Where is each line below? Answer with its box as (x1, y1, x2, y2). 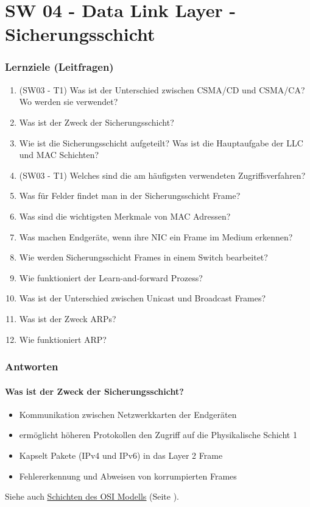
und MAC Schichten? (19, 148, 99, 161)
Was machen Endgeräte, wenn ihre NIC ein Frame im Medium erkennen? (19, 230, 293, 243)
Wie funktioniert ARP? (19, 333, 107, 345)
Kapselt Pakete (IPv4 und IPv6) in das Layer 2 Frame (19, 448, 223, 461)
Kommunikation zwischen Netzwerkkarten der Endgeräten (19, 408, 237, 420)
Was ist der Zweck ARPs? (19, 312, 116, 325)
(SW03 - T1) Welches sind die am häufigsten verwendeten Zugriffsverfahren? (19, 168, 306, 181)
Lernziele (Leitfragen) (5, 59, 114, 74)
